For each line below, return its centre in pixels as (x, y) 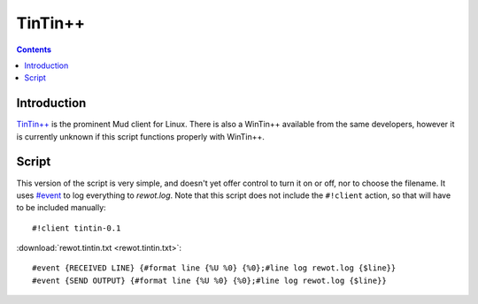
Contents (34, 49)
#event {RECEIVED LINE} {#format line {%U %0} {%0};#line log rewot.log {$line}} (214, 268)
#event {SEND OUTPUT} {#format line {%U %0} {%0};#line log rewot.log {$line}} (209, 280)
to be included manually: (61, 208)
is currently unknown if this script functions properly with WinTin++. (141, 136)
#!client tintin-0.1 (77, 228)
